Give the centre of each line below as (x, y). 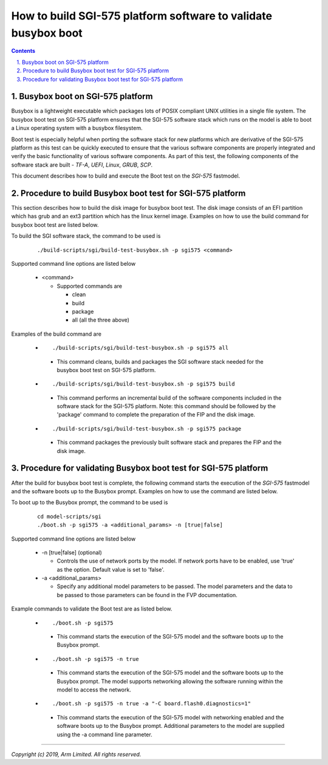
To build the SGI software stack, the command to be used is (86, 236)
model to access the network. (94, 690)
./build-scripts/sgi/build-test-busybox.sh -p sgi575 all (141, 348)
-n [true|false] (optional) (72, 552)
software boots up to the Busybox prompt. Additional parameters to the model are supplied (171, 726)
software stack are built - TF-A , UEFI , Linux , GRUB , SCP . (82, 165)
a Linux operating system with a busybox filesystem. (77, 128)
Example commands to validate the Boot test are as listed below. (92, 609)
